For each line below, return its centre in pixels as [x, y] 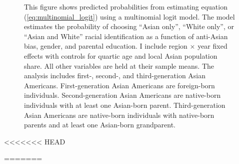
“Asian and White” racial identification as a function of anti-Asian [126, 36]
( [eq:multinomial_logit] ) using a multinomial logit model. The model [129, 16]
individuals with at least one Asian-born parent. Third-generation [125, 105]
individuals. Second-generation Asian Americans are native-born [122, 95]
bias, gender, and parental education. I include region [106, 46]
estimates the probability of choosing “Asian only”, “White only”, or [129, 26]
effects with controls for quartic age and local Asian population [121, 55]
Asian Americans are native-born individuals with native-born [119, 115]
